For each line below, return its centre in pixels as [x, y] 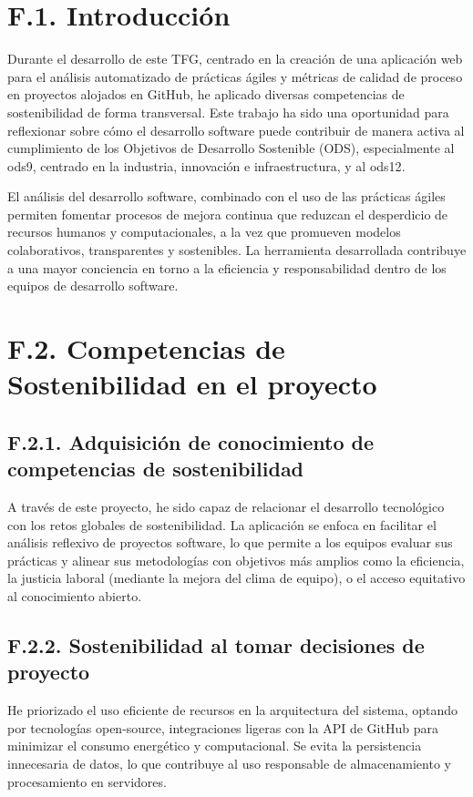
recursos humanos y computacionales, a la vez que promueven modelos [204, 232]
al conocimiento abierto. [75, 595]
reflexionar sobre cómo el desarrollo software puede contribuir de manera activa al [236, 130]
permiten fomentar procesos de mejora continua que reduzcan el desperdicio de [228, 214]
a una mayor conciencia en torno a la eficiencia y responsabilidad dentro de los [227, 267]
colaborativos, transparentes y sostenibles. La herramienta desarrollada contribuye [237, 250]
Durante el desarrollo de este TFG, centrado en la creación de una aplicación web [235, 59]
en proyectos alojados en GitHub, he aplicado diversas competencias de [206, 94]
